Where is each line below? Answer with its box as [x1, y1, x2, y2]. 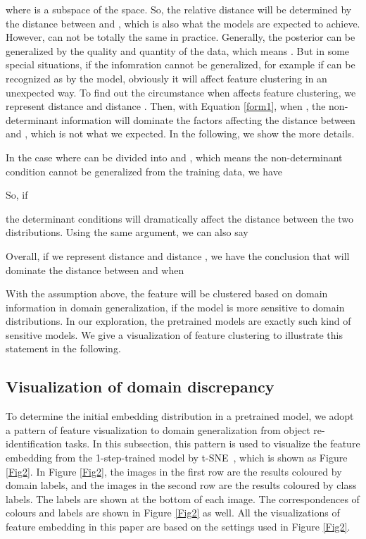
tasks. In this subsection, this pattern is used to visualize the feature [65, 436, 360, 451]
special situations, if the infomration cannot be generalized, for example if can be [6, 57, 355, 72]
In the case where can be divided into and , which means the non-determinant [6, 149, 343, 164]
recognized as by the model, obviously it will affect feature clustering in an [6, 70, 327, 85]
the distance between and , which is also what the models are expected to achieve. [6, 16, 360, 30]
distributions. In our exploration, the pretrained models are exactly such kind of [6, 314, 351, 328]
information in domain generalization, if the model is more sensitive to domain [6, 299, 345, 314]
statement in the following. [6, 341, 121, 356]
